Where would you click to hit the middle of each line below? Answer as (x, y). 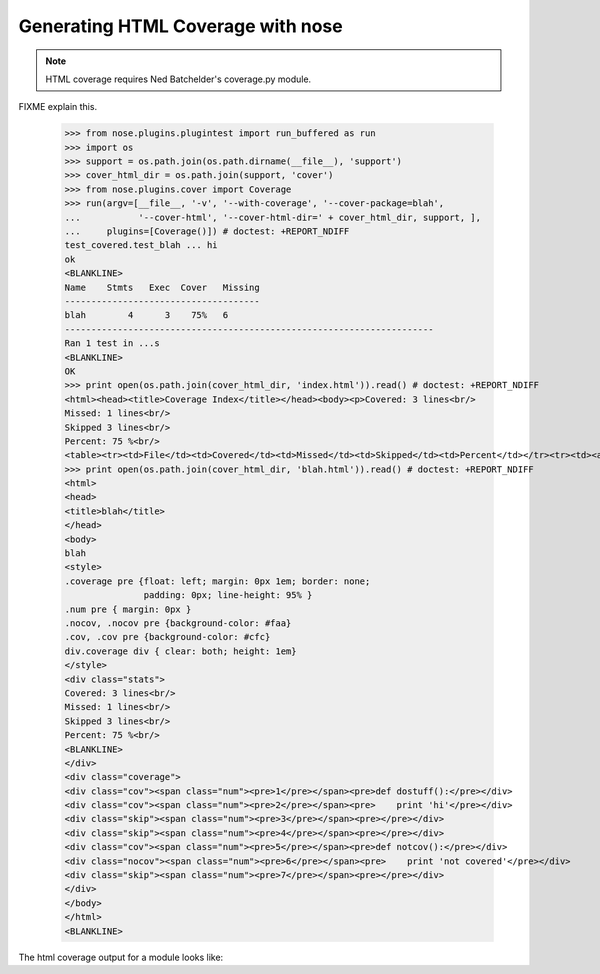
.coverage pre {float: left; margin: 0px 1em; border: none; (217, 581)
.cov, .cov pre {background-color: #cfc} (167, 637)
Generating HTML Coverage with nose (181, 26)
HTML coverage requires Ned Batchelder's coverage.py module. (178, 79)
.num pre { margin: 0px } (128, 609)
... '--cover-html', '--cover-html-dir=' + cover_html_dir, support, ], (273, 217)
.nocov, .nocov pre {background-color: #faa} (178, 623)
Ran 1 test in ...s (112, 343)
